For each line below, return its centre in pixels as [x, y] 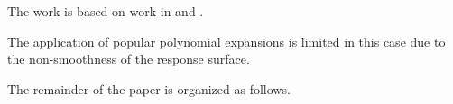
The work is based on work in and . [106, 11]
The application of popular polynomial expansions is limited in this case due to [226, 41]
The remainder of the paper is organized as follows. [149, 88]
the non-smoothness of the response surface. [129, 59]
